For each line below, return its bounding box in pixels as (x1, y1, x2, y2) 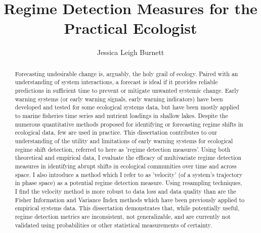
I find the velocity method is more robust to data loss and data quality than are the (15, 187, 236, 195)
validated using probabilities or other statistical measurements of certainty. (15, 220, 212, 229)
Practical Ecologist (64, 18, 197, 38)
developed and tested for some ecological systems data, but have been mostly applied (15, 103, 239, 111)
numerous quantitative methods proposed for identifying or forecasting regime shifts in (15, 120, 243, 128)
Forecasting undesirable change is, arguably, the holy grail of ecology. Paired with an (15, 69, 238, 78)
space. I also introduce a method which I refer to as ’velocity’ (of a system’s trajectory (15, 170, 243, 179)
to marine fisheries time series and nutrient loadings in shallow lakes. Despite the (15, 111, 228, 120)
